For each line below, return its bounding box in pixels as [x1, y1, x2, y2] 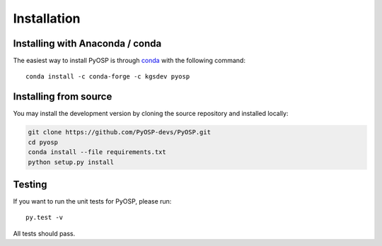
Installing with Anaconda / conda [13, 37, 162, 49]
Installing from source [13, 90, 112, 102]
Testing [13, 178, 47, 190]
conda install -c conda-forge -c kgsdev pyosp [25, 73, 190, 81]
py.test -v [25, 213, 64, 222]
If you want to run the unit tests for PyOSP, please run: [13, 197, 172, 206]
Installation [13, 11, 81, 26]
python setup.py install [28, 158, 115, 166]
